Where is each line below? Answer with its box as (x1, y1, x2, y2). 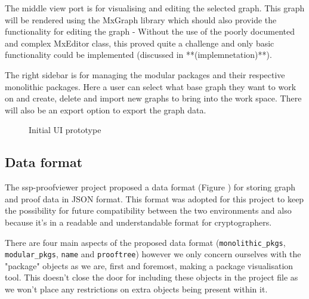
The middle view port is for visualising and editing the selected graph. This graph (5, 2, 305, 14)
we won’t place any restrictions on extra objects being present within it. (5, 283, 268, 295)
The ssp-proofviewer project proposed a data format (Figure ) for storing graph (5, 181, 296, 193)
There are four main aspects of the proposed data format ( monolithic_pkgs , (5, 236, 286, 248)
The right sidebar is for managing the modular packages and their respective (5, 68, 285, 81)
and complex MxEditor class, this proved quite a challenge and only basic (5, 36, 274, 49)
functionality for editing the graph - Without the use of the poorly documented (5, 25, 295, 38)
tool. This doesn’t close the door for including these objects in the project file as (5, 271, 298, 283)
